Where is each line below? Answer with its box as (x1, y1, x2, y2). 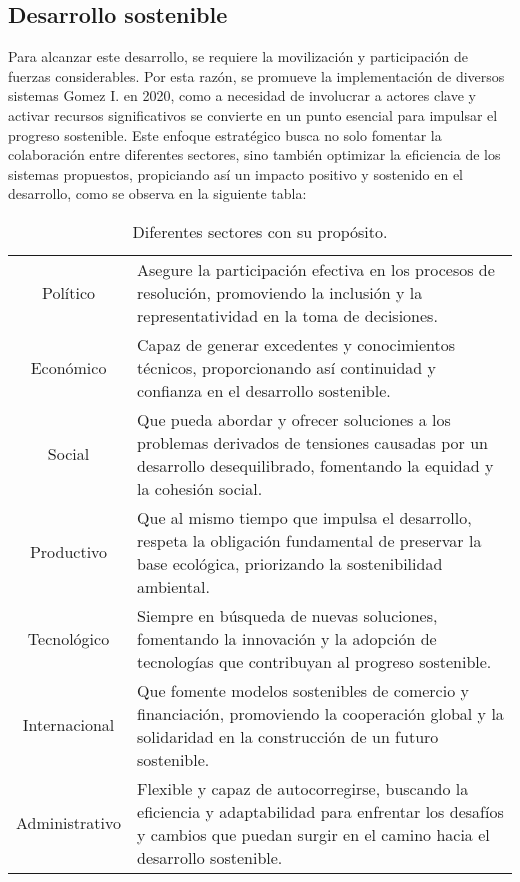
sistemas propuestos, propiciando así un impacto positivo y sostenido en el (8, 163, 463, 184)
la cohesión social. (137, 476, 263, 500)
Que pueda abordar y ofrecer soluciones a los (137, 407, 451, 431)
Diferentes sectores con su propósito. (132, 219, 388, 243)
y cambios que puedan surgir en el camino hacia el (137, 822, 490, 846)
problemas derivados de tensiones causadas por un (137, 430, 488, 454)
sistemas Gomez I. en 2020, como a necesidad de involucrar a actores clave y (8, 85, 476, 106)
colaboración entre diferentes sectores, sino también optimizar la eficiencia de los (8, 144, 501, 165)
